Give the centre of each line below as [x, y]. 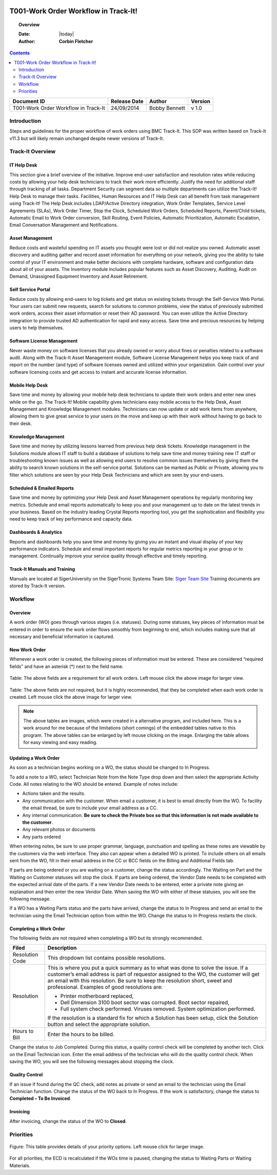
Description [62, 948]
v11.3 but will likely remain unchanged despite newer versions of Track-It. [87, 138]
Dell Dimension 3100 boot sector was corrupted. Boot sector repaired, [145, 1003]
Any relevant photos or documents [59, 829]
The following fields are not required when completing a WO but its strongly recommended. [106, 938]
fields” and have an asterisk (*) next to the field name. [66, 666]
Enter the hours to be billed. [81, 1035]
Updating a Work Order [35, 758]
